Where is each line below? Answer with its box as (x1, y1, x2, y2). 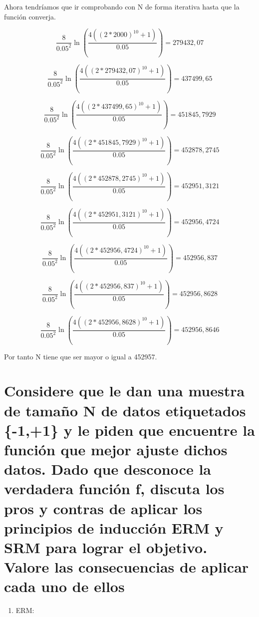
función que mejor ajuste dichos (4, 439, 228, 459)
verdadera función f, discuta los (4, 478, 225, 499)
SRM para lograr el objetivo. (4, 537, 208, 557)
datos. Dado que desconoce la (4, 459, 211, 479)
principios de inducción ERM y (4, 517, 224, 538)
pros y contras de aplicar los (4, 498, 203, 518)
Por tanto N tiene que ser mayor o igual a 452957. (4, 351, 157, 361)
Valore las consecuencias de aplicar (4, 557, 249, 577)
